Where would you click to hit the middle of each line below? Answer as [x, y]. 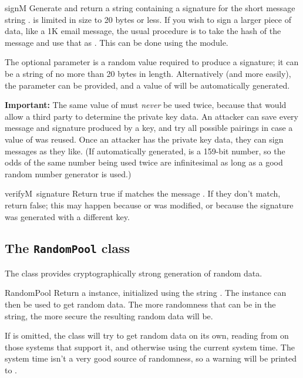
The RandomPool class [68, 248]
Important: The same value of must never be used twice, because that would [146, 105]
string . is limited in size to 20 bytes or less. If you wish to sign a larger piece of [148, 19]
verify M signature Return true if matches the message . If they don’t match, [143, 193]
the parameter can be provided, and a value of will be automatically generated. [147, 85]
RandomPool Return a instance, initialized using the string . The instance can [146, 293]
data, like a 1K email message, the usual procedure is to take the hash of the [143, 31]
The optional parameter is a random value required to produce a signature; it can [152, 62]
